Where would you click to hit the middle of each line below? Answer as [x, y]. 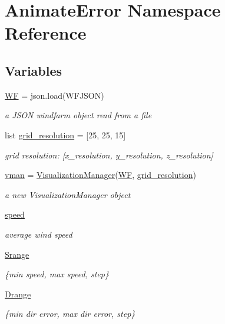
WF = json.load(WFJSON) [54, 95]
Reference [46, 33]
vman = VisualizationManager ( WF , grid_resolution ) [100, 175]
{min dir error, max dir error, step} [70, 314]
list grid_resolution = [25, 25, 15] [65, 135]
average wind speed [39, 234]
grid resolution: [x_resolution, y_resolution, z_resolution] [109, 155]
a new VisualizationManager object [68, 194]
